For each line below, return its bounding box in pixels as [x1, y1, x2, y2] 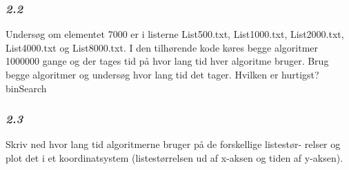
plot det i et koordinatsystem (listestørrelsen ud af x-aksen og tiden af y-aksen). [6, 151, 343, 164]
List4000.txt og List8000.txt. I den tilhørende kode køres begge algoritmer [6, 40, 319, 54]
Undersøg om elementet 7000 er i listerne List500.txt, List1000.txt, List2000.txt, [6, 27, 344, 41]
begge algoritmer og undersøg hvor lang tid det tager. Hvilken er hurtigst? [6, 67, 319, 81]
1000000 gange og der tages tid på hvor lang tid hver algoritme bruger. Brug [6, 54, 329, 68]
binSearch [6, 81, 47, 95]
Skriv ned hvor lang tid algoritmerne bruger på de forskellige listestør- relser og [6, 137, 341, 151]
